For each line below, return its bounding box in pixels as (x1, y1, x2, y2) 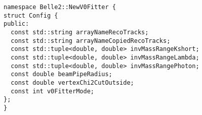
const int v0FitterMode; (11, 87, 94, 95)
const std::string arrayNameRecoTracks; (11, 28, 149, 36)
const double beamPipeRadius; (11, 71, 112, 78)
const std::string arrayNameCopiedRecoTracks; (11, 37, 171, 44)
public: (4, 20, 29, 28)
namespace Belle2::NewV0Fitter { (4, 4, 116, 11)
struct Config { (4, 12, 58, 19)
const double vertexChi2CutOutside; (11, 79, 134, 86)
